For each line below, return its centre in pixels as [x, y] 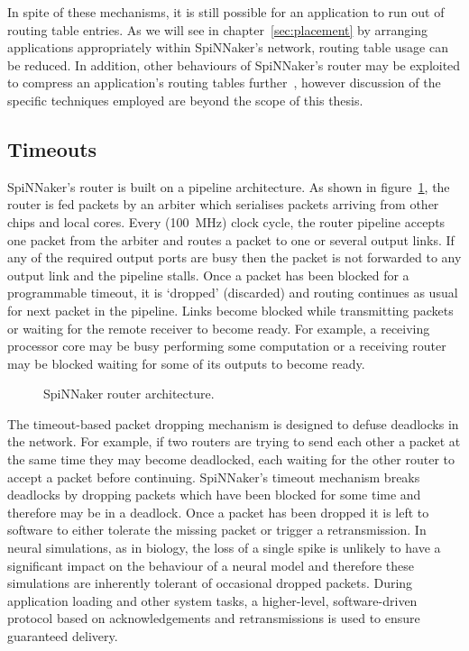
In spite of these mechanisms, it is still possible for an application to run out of [226, 12]
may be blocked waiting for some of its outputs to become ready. [186, 363]
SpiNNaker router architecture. [129, 394]
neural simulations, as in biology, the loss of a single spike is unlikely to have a [224, 548]
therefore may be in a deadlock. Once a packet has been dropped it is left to [218, 512]
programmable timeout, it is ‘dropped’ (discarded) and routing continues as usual [233, 293]
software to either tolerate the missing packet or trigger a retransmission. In [217, 530]
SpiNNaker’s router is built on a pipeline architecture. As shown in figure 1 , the [229, 186]
